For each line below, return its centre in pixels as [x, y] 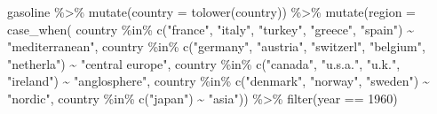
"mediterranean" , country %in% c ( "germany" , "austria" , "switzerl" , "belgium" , [216, 46]
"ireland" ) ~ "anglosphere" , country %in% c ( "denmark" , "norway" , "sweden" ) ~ [218, 81]
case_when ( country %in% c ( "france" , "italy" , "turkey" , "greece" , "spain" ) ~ [211, 29]
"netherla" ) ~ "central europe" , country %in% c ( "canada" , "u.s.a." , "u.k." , [204, 63]
